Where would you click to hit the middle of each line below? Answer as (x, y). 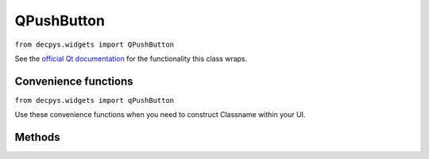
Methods (37, 137)
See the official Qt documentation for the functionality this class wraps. (131, 59)
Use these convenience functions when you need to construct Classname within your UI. (160, 115)
